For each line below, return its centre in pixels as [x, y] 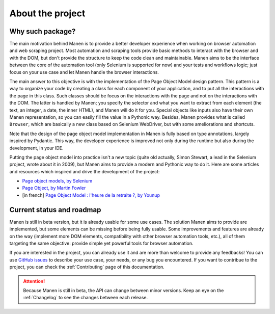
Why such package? [43, 31]
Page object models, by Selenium [57, 181]
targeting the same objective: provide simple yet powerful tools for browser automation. [101, 243]
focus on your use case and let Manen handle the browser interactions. [84, 72]
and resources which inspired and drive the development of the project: [85, 171]
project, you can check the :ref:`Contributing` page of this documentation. [87, 267]
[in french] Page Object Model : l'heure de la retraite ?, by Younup [91, 195]
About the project [47, 13]
